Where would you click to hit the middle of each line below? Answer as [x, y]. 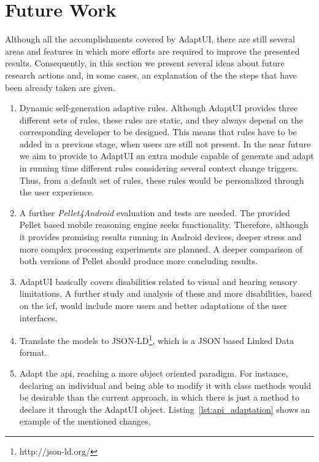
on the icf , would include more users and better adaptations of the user [153, 305]
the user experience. [57, 192]
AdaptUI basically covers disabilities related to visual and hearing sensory [158, 281]
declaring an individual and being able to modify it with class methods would [165, 385]
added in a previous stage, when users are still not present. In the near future [165, 143]
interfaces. [38, 317]
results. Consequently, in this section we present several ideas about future [145, 63]
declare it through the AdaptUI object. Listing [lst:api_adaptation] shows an [165, 409]
